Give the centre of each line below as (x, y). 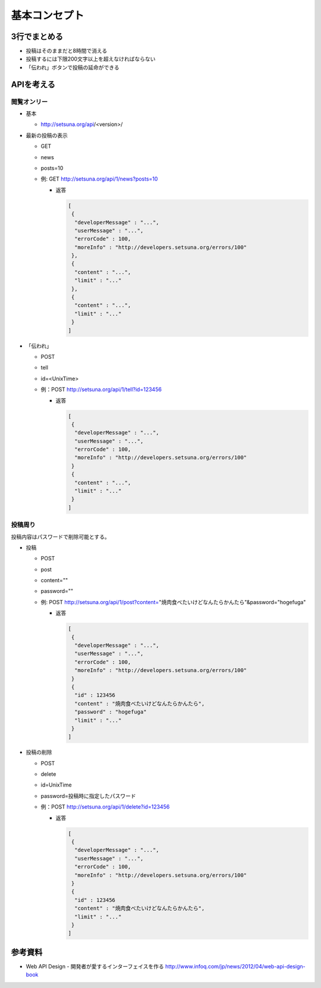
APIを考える (33, 84)
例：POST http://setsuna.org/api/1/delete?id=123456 (105, 807)
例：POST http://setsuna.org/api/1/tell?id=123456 (101, 390)
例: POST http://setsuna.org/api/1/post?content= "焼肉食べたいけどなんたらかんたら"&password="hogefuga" (173, 602)
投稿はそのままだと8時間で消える (67, 51)
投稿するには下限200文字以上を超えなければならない (91, 59)
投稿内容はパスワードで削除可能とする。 (60, 536)
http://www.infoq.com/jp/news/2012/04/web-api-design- (235, 966)
